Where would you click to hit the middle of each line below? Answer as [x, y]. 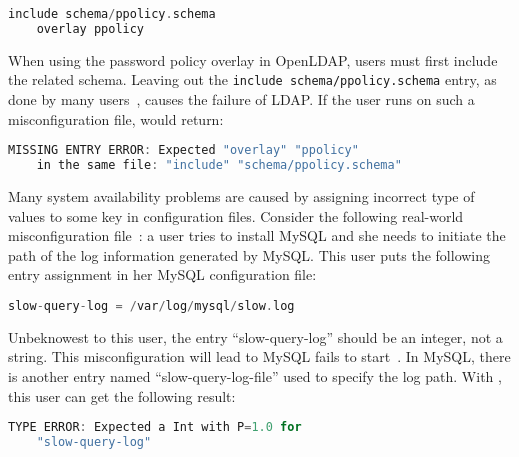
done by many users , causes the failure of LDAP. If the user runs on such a [241, 99]
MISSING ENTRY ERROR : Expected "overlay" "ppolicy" [183, 150]
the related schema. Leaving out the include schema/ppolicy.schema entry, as [252, 79]
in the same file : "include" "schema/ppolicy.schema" [219, 165]
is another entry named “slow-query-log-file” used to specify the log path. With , [255, 375]
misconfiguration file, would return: [116, 118]
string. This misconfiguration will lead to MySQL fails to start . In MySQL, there [259, 356]
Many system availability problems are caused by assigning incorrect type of [241, 195]
